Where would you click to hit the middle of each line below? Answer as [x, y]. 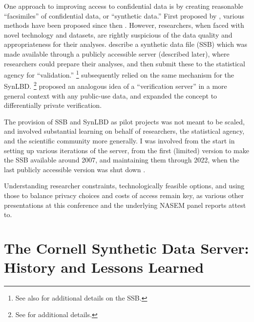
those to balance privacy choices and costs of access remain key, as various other [124, 195]
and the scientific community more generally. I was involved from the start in [119, 141]
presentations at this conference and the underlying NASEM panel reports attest [125, 205]
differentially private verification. [53, 105]
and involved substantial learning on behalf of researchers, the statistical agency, [124, 131]
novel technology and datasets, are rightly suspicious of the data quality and [118, 34]
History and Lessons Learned [104, 267]
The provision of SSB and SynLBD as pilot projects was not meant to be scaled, [124, 121]
